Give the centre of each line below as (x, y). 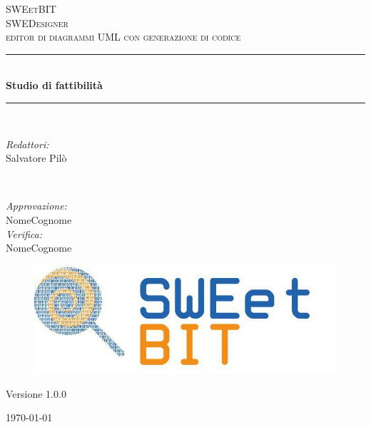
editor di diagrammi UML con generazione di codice (123, 37)
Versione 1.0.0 (36, 393)
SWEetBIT (31, 9)
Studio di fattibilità (54, 85)
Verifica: (24, 233)
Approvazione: (36, 206)
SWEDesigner (37, 22)
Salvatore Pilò (36, 158)
